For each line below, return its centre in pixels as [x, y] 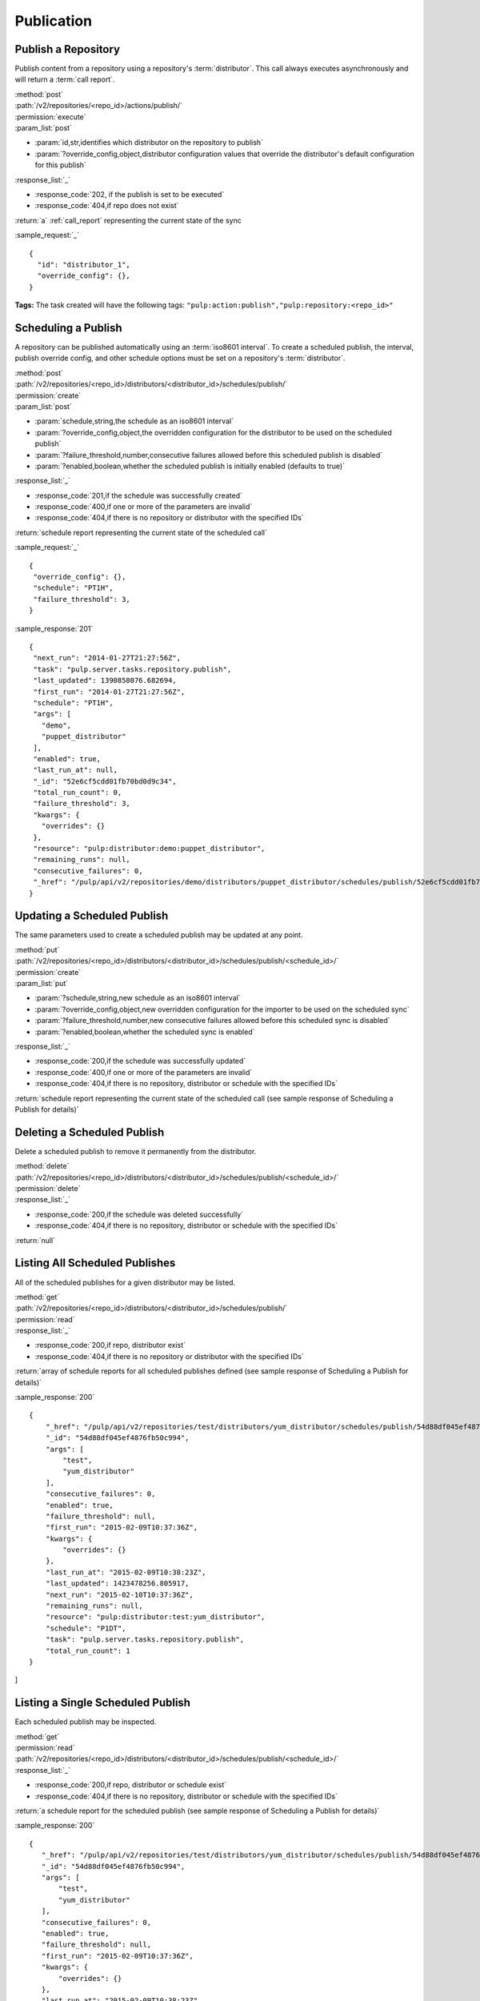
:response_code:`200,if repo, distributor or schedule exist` [131, 1785]
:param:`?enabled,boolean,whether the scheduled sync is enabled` [145, 1032]
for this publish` [61, 165]
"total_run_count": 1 [88, 1650]
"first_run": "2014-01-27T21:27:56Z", [109, 692]
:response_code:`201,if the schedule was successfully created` [139, 495]
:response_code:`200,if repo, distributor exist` [110, 1345]
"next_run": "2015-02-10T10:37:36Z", [119, 1594]
